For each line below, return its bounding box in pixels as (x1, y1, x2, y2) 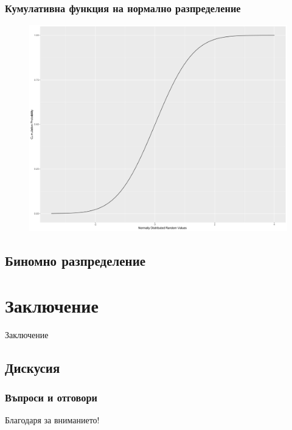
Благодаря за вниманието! (5, 414, 100, 426)
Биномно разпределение (5, 251, 146, 270)
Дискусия (5, 358, 60, 376)
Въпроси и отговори (5, 390, 98, 405)
